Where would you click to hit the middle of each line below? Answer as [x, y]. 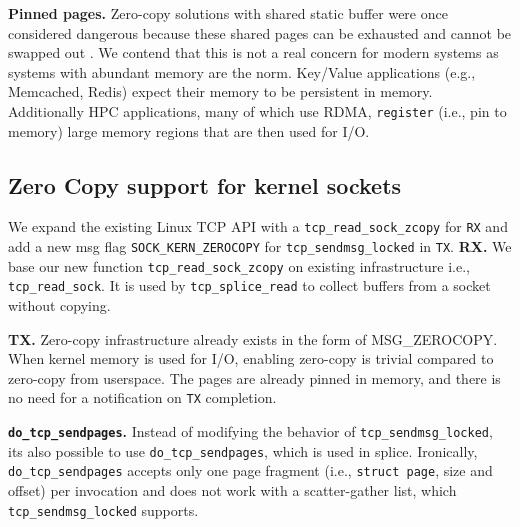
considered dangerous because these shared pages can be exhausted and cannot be [260, 32]
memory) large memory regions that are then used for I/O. [189, 130]
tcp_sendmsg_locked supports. [103, 509]
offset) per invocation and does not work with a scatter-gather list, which [232, 490]
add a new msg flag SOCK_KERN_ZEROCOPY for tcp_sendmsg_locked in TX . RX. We [260, 246]
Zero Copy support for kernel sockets [205, 184]
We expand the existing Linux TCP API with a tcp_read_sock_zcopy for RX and [258, 226]
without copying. [59, 305]
